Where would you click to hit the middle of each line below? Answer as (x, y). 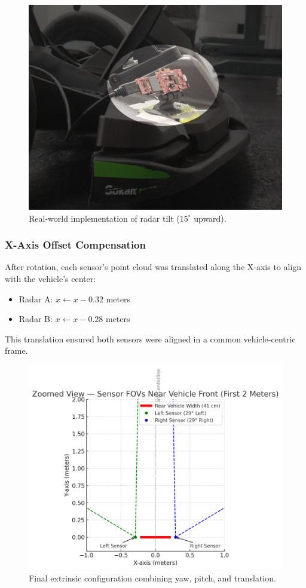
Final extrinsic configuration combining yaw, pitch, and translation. (152, 578)
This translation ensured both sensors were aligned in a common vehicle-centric (150, 339)
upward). (210, 218)
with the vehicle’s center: (51, 278)
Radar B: (36, 319)
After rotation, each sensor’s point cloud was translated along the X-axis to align (153, 267)
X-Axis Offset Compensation (75, 245)
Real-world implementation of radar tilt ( (104, 218)
